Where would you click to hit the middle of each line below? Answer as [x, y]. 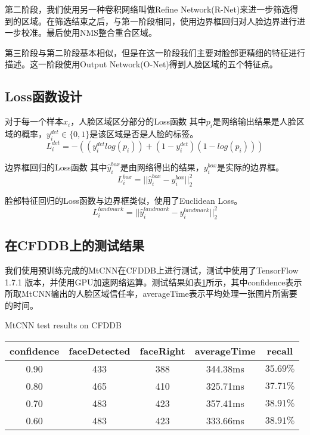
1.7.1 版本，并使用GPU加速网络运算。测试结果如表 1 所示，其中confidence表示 [154, 282]
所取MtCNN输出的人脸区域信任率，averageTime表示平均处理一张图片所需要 [151, 293]
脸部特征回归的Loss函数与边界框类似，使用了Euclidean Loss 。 [124, 200]
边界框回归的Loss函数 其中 [56, 167]
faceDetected [100, 350]
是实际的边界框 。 [250, 167]
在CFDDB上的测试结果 [75, 245]
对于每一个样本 [34, 121]
